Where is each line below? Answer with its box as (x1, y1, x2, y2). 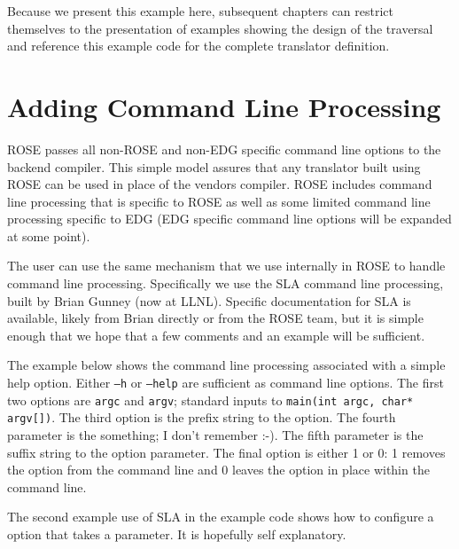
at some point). (7, 226, 90, 245)
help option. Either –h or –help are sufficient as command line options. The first (7, 373, 444, 392)
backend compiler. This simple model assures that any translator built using (7, 157, 421, 176)
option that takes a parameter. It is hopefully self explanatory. (7, 524, 346, 543)
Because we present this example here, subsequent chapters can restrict (7, 2, 394, 20)
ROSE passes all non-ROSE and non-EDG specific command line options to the (7, 139, 441, 158)
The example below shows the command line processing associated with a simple (7, 356, 446, 374)
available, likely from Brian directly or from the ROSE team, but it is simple (7, 309, 424, 327)
